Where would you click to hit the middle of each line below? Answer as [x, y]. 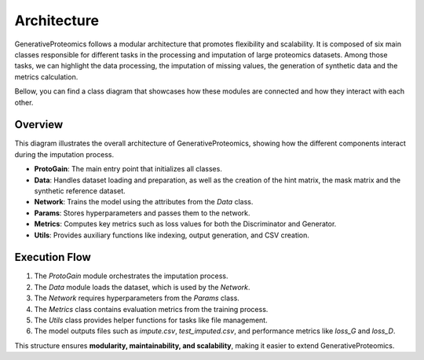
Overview [39, 125]
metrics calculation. [46, 77]
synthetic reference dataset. [80, 191]
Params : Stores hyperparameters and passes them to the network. [142, 213]
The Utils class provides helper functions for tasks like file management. [151, 320]
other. [24, 102]
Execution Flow [53, 257]
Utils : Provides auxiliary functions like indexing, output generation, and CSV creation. [172, 235]
